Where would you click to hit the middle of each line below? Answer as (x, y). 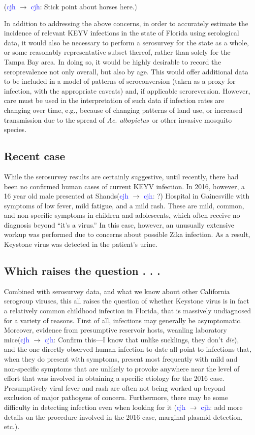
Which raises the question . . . (82, 271)
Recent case (35, 156)
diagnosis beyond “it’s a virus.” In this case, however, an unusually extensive (119, 224)
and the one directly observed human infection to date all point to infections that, (128, 349)
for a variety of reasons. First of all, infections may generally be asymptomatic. (123, 320)
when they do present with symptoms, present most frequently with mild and (121, 359)
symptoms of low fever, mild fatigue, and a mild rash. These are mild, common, (124, 205)
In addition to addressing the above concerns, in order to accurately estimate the (126, 23)
